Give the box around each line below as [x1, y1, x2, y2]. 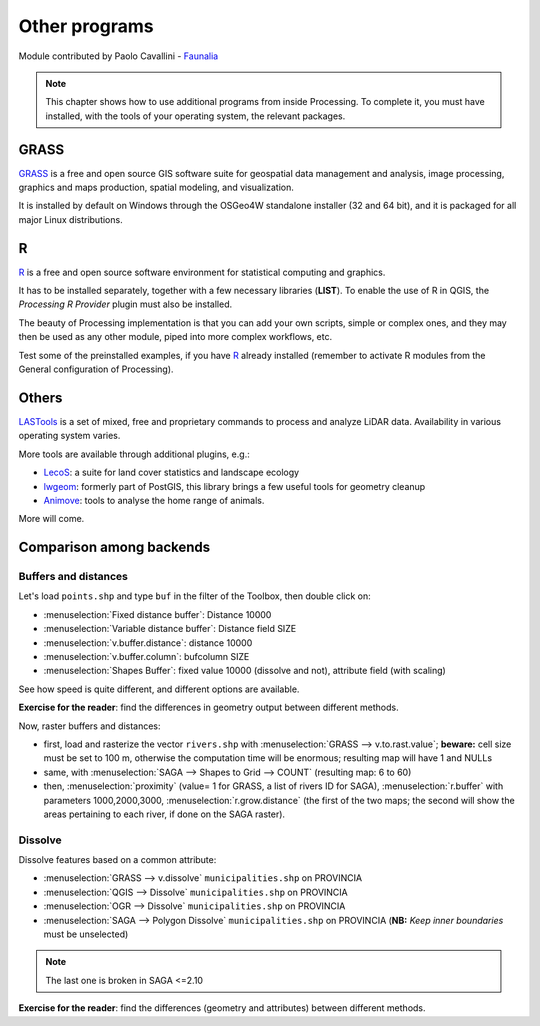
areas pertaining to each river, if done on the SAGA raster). [43, 808, 285, 820]
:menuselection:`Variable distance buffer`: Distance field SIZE [43, 623, 297, 635]
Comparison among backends [18, 539, 211, 556]
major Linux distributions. [18, 213, 124, 225]
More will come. [18, 513, 85, 525]
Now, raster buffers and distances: [18, 720, 161, 732]
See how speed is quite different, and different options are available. [18, 683, 300, 695]
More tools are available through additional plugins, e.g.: [18, 448, 250, 460]
